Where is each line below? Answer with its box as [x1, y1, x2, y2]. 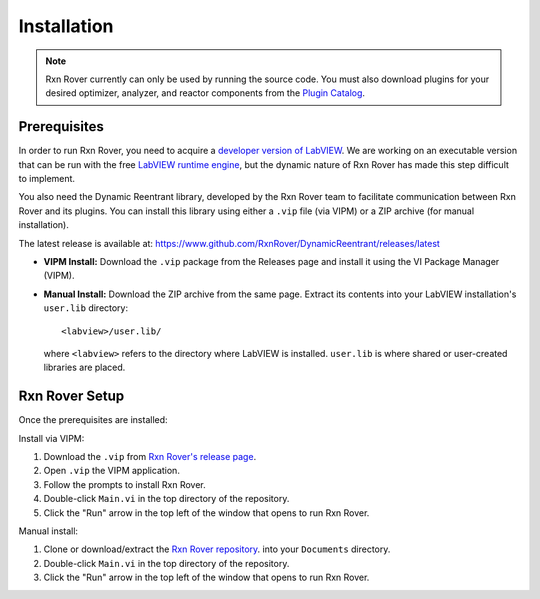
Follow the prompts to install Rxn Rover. [43, 478, 207, 490]
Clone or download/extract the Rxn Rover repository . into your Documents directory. [43, 543, 391, 555]
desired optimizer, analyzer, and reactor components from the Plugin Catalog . [45, 87, 365, 99]
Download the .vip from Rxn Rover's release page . [43, 451, 257, 462]
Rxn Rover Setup [18, 388, 125, 405]
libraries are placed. [43, 361, 126, 374]
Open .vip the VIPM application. [43, 465, 180, 477]
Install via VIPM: [18, 432, 85, 444]
